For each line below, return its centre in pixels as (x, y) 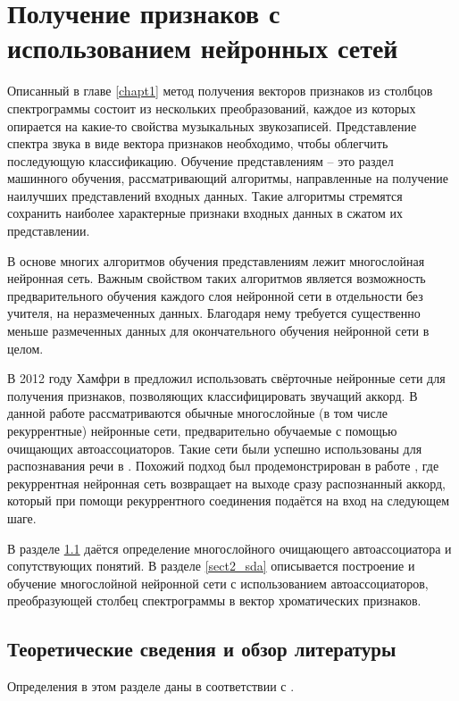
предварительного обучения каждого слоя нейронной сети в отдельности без (215, 295)
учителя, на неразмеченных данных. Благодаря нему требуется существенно (214, 313)
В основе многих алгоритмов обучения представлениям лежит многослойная (216, 260)
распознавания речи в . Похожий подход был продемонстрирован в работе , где (223, 466)
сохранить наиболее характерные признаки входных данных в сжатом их (205, 213)
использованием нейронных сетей (203, 48)
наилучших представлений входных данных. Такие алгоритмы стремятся (205, 195)
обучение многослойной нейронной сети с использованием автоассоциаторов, (218, 583)
